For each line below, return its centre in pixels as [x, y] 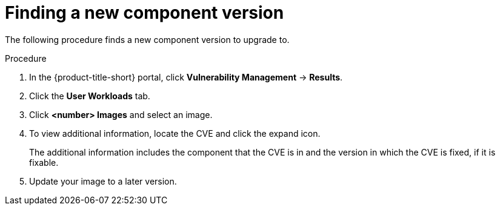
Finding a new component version [145, 13]
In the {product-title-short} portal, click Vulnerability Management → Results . [186, 77]
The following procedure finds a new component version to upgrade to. [147, 39]
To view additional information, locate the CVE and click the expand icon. [175, 133]
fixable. [44, 162]
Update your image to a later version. [103, 181]
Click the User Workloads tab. [90, 96]
